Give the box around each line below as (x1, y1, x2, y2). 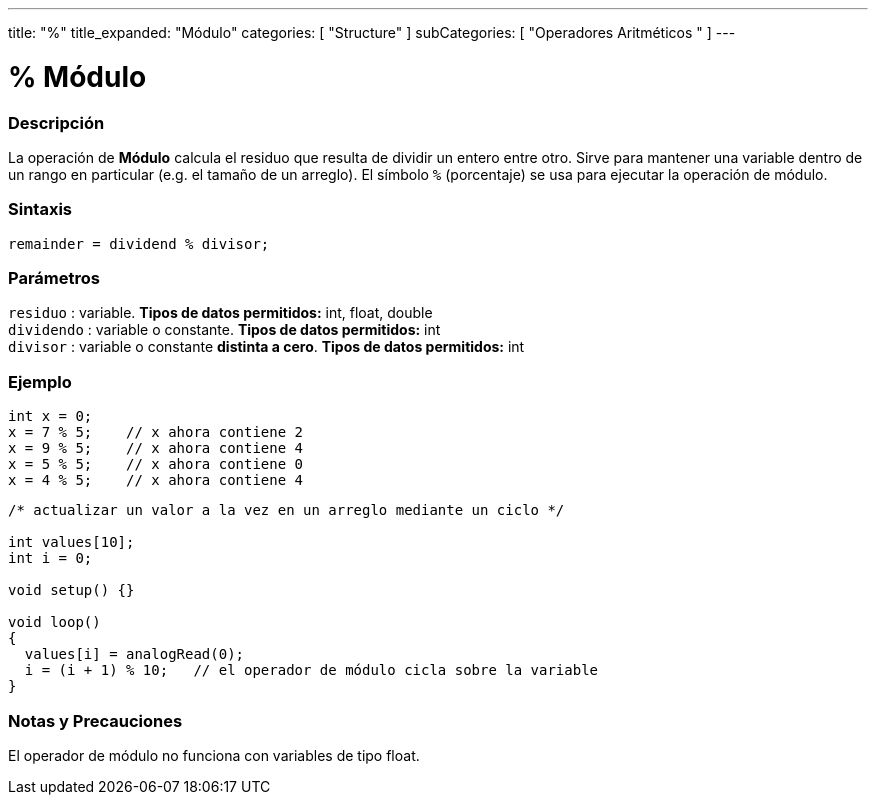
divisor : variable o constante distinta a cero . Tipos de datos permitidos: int (8, 338, 525, 356)
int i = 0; (8, 550, 93, 567)
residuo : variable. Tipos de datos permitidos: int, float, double (8, 304, 433, 322)
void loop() (8, 614, 101, 631)
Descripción (8, 112, 105, 133)
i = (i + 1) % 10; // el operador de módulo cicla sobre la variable (24, 662, 599, 679)
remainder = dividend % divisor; (8, 235, 270, 252)
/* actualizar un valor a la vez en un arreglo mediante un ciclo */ (8, 502, 565, 519)
